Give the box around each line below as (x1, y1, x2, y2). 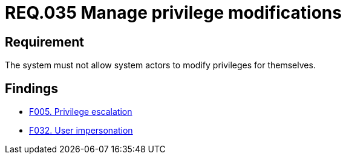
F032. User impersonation (29, 125, 133, 136)
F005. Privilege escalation (29, 106, 132, 117)
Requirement (5, 34, 85, 50)
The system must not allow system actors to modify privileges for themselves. (5, 60, 316, 71)
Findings (5, 80, 59, 96)
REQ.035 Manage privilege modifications (5, 2, 342, 23)
